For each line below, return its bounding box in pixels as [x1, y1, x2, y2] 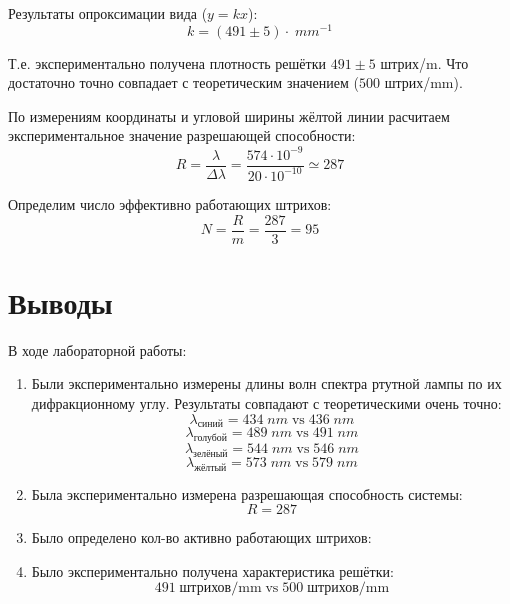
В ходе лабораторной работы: [8, 339, 187, 360]
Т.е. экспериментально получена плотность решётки [8, 52, 326, 73]
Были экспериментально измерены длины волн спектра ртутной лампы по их [31, 373, 502, 394]
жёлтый [194, 462, 227, 473]
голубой [193, 433, 227, 444]
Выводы [8, 281, 113, 322]
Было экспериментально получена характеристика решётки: [31, 560, 394, 581]
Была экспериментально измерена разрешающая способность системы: [31, 483, 463, 504]
